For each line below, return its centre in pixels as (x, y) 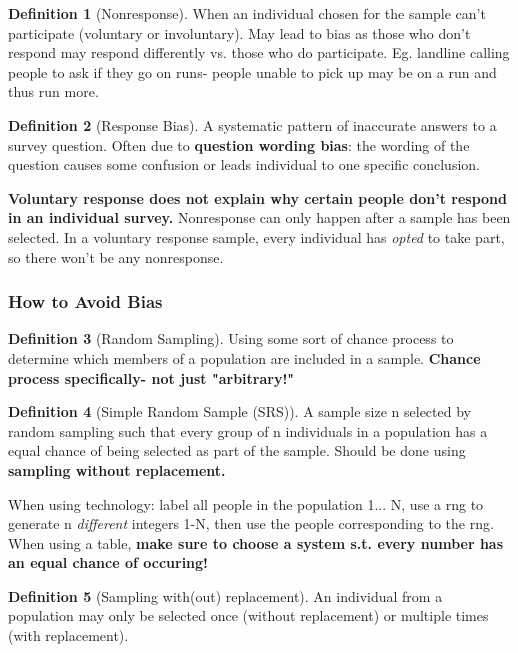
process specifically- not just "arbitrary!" (151, 377)
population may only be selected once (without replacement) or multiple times (248, 615)
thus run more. (53, 91)
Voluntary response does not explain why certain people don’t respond (257, 197)
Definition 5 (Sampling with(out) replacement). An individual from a (225, 595)
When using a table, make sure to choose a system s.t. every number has (256, 542)
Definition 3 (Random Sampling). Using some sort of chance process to (231, 338)
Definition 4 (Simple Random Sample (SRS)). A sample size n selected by (239, 411)
